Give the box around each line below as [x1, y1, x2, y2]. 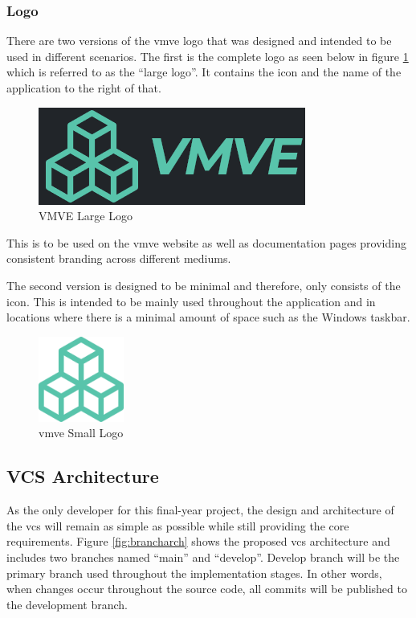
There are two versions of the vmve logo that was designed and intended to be [6, 32, 392, 49]
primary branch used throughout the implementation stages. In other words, [6, 564, 382, 581]
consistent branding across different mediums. [6, 250, 231, 267]
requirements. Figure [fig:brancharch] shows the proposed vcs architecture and [6, 533, 390, 550]
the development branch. [6, 595, 128, 612]
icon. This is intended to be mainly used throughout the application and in [6, 293, 376, 309]
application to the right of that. [6, 80, 161, 96]
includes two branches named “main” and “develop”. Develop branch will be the [6, 548, 400, 565]
